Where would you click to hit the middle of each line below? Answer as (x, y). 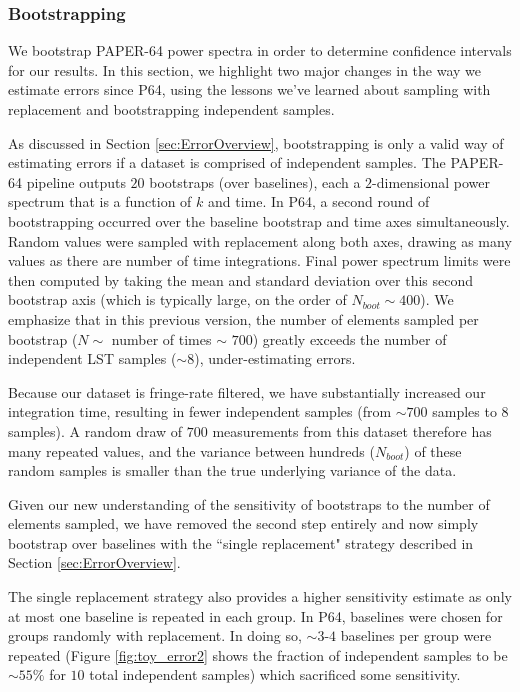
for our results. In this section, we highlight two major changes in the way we (245, 69)
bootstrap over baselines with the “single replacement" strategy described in (241, 542)
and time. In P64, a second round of (319, 201)
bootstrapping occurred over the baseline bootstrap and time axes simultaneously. (259, 220)
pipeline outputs (76, 181)
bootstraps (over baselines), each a (255, 181)
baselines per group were (416, 635)
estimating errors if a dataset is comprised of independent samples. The (227, 162)
